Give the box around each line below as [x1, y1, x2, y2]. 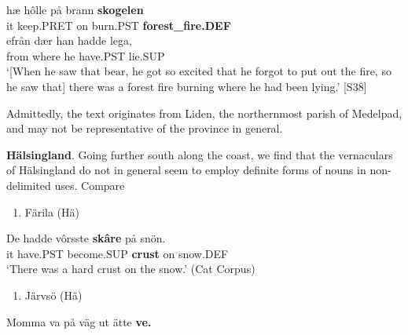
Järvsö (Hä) [24, 286, 83, 303]
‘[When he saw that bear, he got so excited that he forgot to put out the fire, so [6, 63, 391, 79]
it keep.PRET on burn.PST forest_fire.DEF [6, 16, 231, 33]
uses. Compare [54, 177, 125, 193]
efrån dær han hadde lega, [6, 32, 132, 49]
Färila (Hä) [24, 203, 79, 220]
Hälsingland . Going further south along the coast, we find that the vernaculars [6, 146, 393, 162]
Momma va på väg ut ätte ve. [6, 313, 152, 330]
